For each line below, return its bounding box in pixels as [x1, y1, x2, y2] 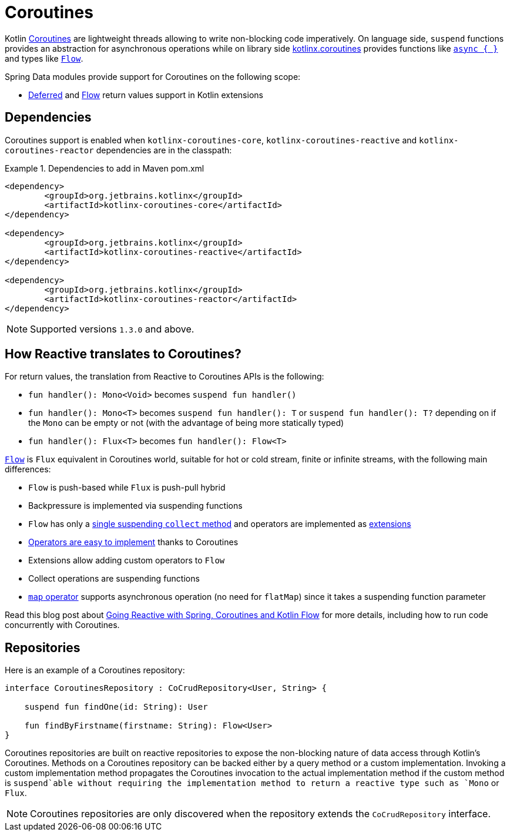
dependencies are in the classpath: [96, 145, 232, 155]
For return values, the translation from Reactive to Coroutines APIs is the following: [5, 371, 324, 382]
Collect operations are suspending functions [28, 573, 200, 584]
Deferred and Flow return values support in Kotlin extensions [28, 89, 263, 100]
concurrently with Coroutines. [5, 620, 120, 630]
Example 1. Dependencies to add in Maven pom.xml [5, 163, 204, 173]
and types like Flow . [5, 53, 83, 63]
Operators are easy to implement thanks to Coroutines [28, 537, 239, 548]
